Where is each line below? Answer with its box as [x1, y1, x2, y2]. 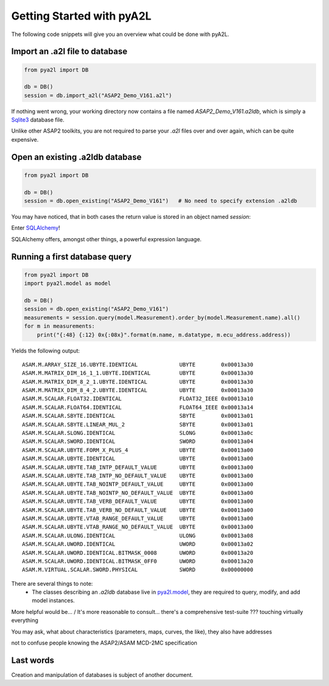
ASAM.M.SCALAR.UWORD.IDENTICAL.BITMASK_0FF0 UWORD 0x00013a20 [22, 558, 253, 564]
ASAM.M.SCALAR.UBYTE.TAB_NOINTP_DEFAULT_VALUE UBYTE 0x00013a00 [22, 481, 253, 488]
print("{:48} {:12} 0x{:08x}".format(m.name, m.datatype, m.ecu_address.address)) [37, 331, 291, 338]
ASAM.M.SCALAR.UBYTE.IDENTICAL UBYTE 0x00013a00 [22, 455, 253, 462]
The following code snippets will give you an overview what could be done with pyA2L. [11, 31, 230, 38]
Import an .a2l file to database [11, 46, 128, 57]
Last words [11, 655, 54, 665]
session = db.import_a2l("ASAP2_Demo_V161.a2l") [24, 92, 172, 99]
